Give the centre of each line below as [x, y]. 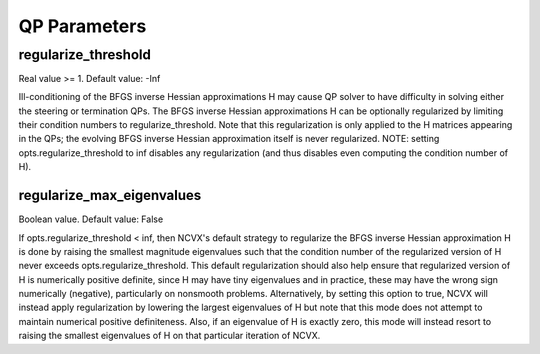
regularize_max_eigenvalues [110, 195]
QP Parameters [82, 26]
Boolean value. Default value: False [91, 219]
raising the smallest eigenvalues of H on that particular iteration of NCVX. [169, 336]
